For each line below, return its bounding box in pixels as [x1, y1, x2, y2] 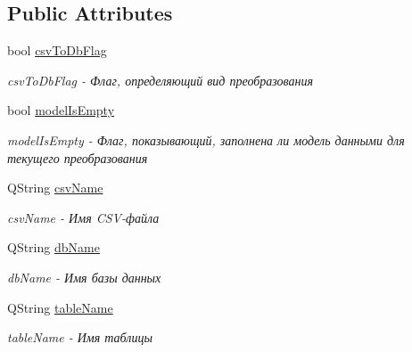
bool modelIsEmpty [7, 101, 115, 119]
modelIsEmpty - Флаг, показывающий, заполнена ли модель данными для [7, 130, 405, 149]
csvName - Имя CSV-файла [7, 208, 160, 226]
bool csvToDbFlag [7, 41, 107, 60]
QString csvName [7, 178, 103, 197]
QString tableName [7, 298, 113, 316]
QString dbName [7, 238, 100, 257]
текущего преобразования [7, 148, 148, 167]
